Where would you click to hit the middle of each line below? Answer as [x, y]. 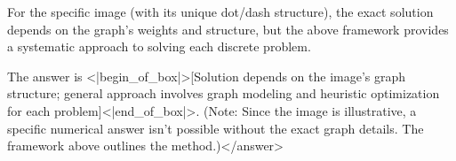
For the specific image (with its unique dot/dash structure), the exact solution [220, 11]
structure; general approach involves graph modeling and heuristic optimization [224, 93]
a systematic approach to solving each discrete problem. [159, 46]
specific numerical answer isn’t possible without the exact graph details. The [216, 128]
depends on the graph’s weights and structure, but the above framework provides [228, 29]
